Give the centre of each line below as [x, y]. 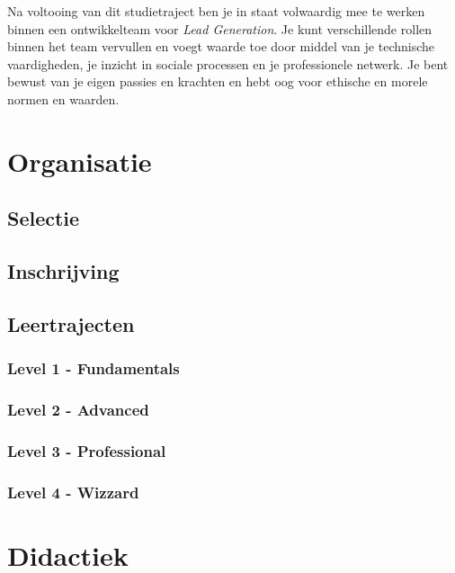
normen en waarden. [63, 98]
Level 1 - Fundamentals [94, 368]
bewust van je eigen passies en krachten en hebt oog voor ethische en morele [218, 81]
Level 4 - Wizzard [73, 492]
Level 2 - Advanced [78, 410]
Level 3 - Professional [87, 450]
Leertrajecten [71, 323]
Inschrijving [63, 271]
